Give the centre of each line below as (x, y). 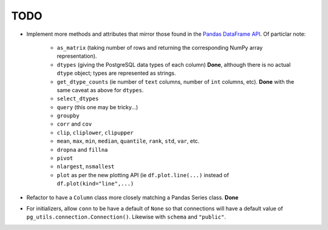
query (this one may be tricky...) (97, 107)
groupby (68, 116)
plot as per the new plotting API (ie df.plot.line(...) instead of (143, 175)
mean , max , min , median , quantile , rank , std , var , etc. (128, 141)
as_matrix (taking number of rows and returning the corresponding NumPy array (160, 47)
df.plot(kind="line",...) (95, 184)
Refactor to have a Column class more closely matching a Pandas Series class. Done (132, 197)
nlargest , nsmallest (86, 166)
